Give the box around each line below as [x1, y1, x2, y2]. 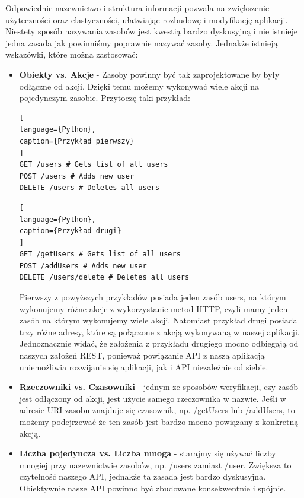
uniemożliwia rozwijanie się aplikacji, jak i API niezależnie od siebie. [19, 360, 268, 373]
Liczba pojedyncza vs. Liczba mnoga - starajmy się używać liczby [19, 447, 276, 459]
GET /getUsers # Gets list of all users [19, 250, 181, 259]
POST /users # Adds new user [19, 172, 135, 180]
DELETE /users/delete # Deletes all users [19, 273, 190, 282]
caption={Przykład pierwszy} [19, 137, 135, 145]
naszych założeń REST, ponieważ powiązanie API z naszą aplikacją [19, 349, 265, 361]
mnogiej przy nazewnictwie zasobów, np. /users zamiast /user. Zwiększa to [19, 458, 292, 471]
